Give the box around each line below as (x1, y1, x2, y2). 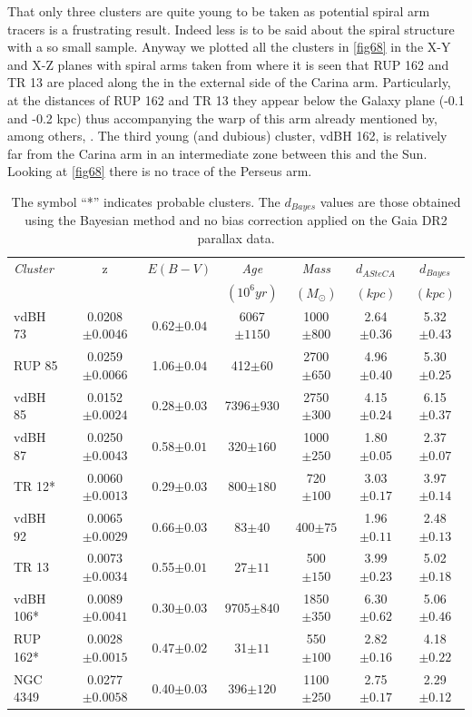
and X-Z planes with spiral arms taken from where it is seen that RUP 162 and (7, 54, 449, 74)
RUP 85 (14, 356, 58, 375)
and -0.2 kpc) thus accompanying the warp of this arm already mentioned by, (7, 108, 438, 127)
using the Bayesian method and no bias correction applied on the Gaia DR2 (25, 211, 447, 230)
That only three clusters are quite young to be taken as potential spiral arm (7, 2, 430, 20)
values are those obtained (320, 192, 461, 211)
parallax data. (197, 228, 275, 247)
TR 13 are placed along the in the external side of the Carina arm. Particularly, (7, 73, 451, 92)
